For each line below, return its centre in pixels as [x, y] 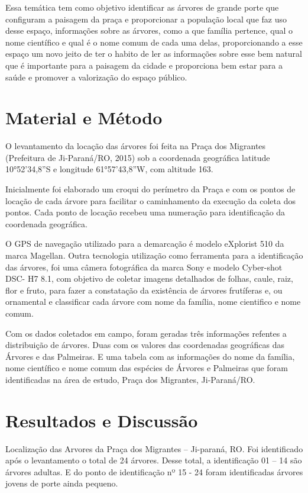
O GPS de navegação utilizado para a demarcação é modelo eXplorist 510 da [145, 244]
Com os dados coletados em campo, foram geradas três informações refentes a [146, 333]
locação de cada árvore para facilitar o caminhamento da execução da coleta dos [150, 200]
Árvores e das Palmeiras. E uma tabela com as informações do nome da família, [150, 356]
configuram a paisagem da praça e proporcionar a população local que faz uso [146, 19]
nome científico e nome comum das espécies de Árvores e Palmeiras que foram [147, 368]
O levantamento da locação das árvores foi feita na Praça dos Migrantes [136, 146]
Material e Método [84, 117]
